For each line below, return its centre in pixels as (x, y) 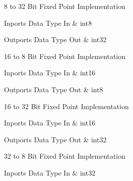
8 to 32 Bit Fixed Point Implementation (65, 6)
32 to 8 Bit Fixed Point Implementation (65, 156)
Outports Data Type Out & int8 (54, 89)
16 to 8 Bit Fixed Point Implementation (65, 56)
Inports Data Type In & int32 (50, 172)
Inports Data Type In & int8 (48, 23)
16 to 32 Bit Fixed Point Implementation (66, 106)
